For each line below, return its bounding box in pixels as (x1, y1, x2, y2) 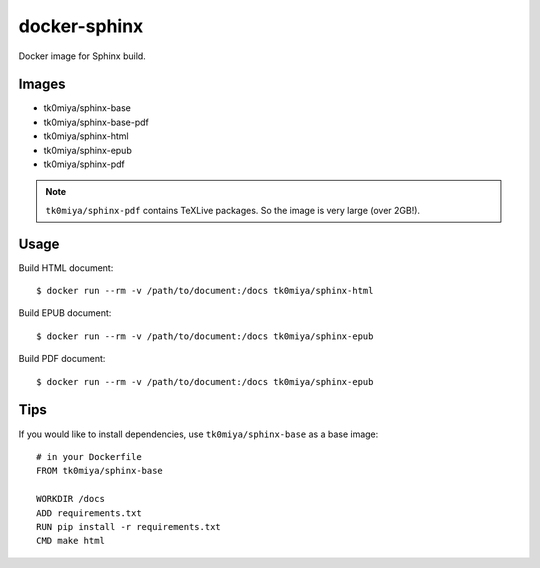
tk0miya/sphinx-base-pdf (43, 116, 150, 128)
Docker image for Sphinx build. (18, 50, 147, 62)
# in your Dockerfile (36, 451, 142, 462)
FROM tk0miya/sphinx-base (36, 465, 164, 477)
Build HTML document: (18, 261, 114, 274)
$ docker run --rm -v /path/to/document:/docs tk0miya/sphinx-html (36, 285, 374, 297)
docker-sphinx (18, 15, 144, 37)
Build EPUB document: (18, 307, 112, 319)
